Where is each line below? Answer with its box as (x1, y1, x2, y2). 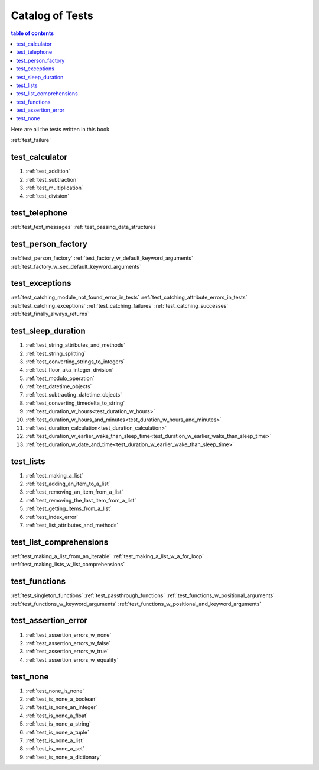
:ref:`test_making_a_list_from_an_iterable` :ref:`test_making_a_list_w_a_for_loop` (11, 552, 204, 559)
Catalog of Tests (11, 9, 94, 22)
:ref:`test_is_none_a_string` (25, 720, 91, 727)
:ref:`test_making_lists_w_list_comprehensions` (11, 561, 125, 568)
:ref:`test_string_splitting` (25, 350, 86, 357)
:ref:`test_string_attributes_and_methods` (25, 341, 125, 349)
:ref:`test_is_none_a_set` (25, 745, 85, 752)
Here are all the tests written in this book (11, 125, 109, 133)
